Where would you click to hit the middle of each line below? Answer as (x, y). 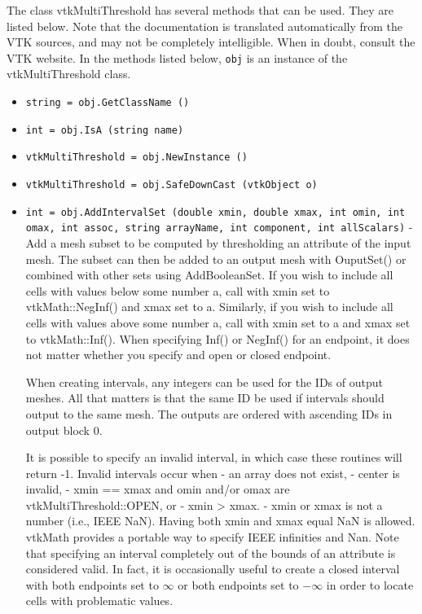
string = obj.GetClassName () (108, 103)
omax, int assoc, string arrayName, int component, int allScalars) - (219, 227)
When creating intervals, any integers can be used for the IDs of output (204, 382)
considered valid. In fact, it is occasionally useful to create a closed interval (213, 569)
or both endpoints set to (238, 584)
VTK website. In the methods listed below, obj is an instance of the (177, 57)
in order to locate (370, 584)
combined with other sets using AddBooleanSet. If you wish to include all (209, 275)
